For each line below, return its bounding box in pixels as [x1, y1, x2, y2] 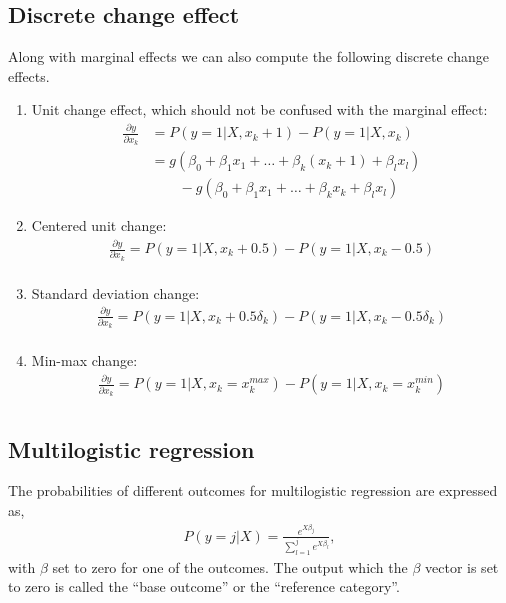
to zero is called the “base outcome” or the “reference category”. [8, 576, 400, 597]
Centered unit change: [31, 215, 167, 236]
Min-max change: [31, 350, 138, 371]
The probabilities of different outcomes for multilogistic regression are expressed [8, 480, 498, 501]
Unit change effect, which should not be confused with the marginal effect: [31, 99, 488, 120]
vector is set [425, 556, 499, 577]
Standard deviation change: [31, 282, 200, 303]
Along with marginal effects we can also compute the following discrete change [8, 46, 489, 67]
